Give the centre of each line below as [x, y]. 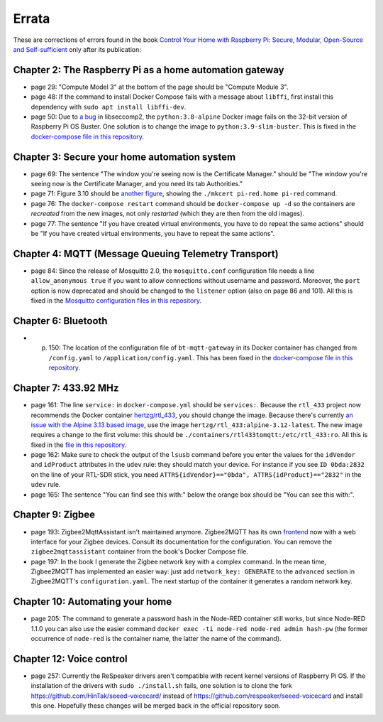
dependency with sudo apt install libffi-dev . [109, 107]
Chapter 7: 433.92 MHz [66, 388]
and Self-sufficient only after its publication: [77, 49]
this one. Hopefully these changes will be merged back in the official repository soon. [156, 706]
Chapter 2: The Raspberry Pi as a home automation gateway [149, 70]
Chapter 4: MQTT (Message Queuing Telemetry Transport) [146, 253]
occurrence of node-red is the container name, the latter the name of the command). [156, 639]
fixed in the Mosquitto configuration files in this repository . [116, 301]
